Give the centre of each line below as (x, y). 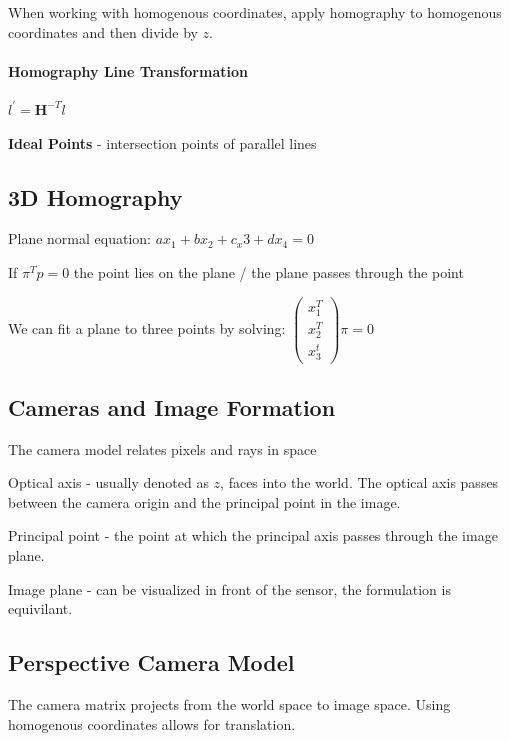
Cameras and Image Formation (172, 406)
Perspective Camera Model (151, 662)
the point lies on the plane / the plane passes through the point (268, 271)
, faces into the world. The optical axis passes (359, 482)
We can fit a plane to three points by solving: (147, 327)
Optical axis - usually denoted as (108, 482)
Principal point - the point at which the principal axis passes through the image (253, 535)
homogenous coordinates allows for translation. (152, 723)
